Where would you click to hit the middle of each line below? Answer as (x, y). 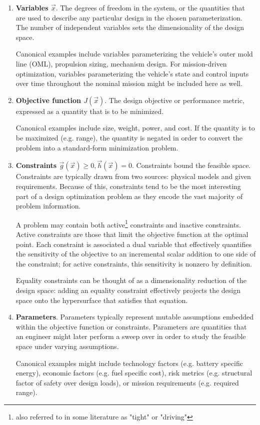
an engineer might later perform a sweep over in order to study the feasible (131, 336)
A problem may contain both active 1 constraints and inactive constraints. (128, 223)
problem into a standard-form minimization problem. (97, 147)
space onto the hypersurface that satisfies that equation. (102, 300)
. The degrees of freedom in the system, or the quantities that (150, 7)
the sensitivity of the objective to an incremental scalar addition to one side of (136, 254)
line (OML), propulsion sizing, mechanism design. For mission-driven (121, 63)
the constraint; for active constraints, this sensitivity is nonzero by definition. (134, 263)
